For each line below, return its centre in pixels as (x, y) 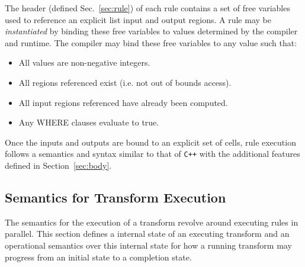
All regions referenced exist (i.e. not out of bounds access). (125, 82)
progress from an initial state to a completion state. (98, 257)
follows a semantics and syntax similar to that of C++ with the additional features (152, 154)
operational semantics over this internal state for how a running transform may (148, 245)
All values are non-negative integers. (84, 62)
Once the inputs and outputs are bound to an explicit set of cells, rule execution (150, 142)
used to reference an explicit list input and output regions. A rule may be (138, 19)
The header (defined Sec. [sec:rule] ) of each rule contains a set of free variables (147, 8)
